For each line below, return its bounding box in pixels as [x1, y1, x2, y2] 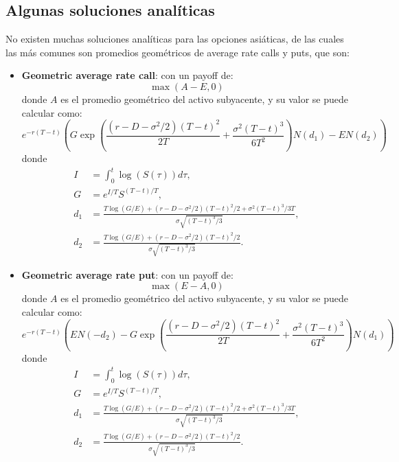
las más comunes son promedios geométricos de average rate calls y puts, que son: [5, 45, 350, 59]
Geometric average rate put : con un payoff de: [21, 267, 233, 281]
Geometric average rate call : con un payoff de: [21, 68, 233, 82]
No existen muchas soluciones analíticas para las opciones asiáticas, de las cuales [5, 32, 344, 46]
